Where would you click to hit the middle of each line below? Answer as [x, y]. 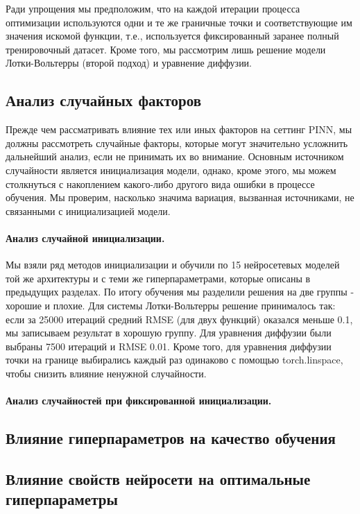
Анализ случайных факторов [104, 100]
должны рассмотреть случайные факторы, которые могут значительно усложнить [177, 143]
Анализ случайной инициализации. [85, 238]
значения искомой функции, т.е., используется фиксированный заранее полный [172, 36]
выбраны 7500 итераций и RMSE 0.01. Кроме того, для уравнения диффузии [169, 346]
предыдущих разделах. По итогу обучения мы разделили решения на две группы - [180, 292]
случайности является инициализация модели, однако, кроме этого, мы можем [171, 170]
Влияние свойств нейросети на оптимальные [158, 478]
